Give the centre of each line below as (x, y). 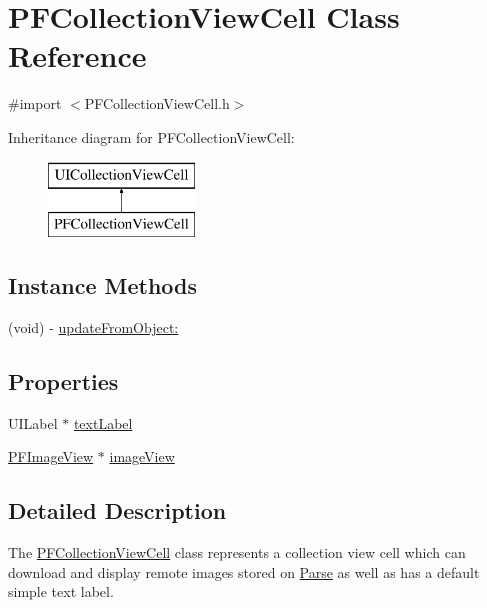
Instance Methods (102, 285)
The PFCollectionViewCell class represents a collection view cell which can (237, 552)
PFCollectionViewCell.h (157, 103)
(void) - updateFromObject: (93, 326)
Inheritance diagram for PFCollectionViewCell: (151, 136)
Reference (77, 55)
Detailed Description (117, 510)
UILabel (33, 422)
